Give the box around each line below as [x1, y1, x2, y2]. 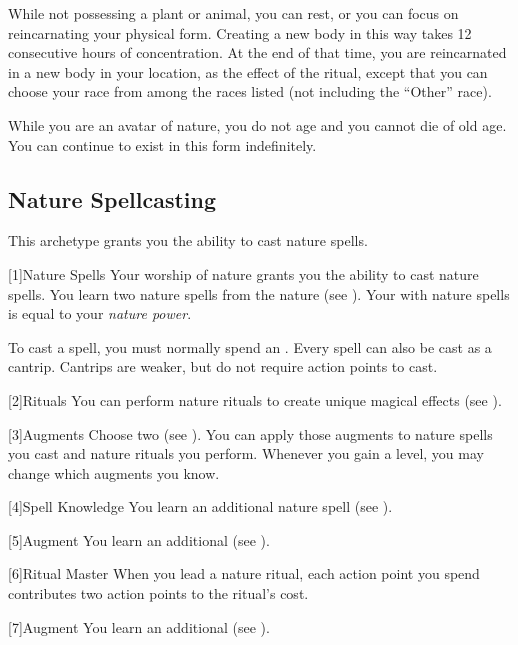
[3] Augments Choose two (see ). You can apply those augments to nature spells [8, 423, 493, 444]
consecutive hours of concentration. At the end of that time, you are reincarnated [8, 42, 507, 63]
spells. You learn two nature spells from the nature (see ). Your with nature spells [8, 283, 510, 304]
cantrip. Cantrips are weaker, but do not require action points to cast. [8, 356, 438, 377]
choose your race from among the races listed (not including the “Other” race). [8, 81, 492, 102]
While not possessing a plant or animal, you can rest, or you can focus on [8, 3, 459, 23]
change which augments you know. [8, 462, 220, 483]
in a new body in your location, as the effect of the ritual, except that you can [8, 61, 488, 82]
